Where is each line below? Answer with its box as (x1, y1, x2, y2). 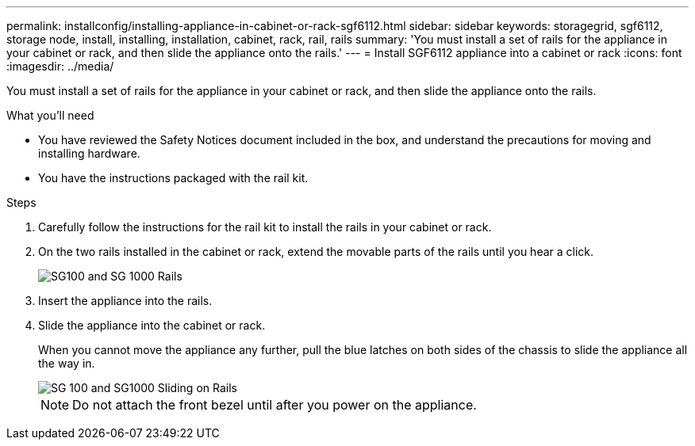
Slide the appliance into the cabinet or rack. (38, 318, 266, 332)
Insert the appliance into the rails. (38, 294, 213, 307)
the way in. (38, 356, 95, 370)
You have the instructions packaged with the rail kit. (38, 171, 309, 185)
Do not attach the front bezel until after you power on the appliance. (72, 397, 477, 413)
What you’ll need (6, 109, 94, 122)
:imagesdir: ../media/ (6, 59, 114, 73)
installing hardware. (38, 147, 140, 160)
